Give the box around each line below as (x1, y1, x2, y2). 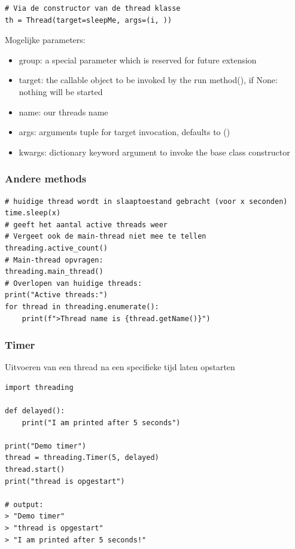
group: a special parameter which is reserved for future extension (19, 53, 257, 66)
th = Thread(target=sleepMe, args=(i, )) (5, 16, 172, 25)
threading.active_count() (5, 243, 108, 252)
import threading (5, 383, 74, 392)
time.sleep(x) (5, 209, 61, 218)
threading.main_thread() (5, 267, 104, 276)
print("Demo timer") (5, 441, 87, 450)
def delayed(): (5, 407, 65, 416)
